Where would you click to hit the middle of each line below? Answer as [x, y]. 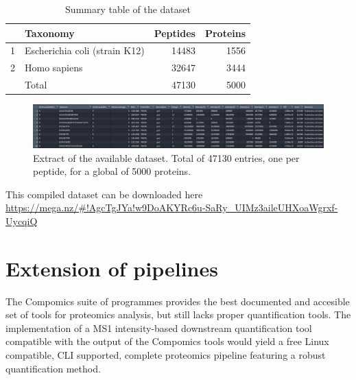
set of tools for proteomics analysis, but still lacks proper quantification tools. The [178, 314]
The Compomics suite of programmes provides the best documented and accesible [178, 301]
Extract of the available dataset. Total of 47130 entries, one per [166, 157]
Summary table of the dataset [128, 9]
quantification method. [53, 368]
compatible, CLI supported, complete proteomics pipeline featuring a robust [166, 355]
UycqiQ [22, 221]
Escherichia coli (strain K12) [85, 50]
